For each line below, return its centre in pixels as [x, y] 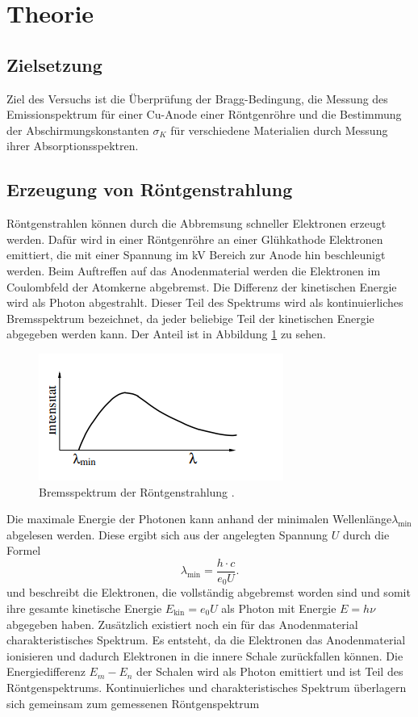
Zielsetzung [54, 64]
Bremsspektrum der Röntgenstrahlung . [137, 491]
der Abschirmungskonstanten [78, 130]
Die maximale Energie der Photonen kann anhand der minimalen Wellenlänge [199, 519]
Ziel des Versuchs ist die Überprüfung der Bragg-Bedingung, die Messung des [197, 98]
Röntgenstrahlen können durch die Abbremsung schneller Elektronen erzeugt [196, 223]
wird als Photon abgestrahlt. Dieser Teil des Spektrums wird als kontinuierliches [205, 302]
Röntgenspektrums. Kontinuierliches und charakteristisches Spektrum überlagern [207, 687]
